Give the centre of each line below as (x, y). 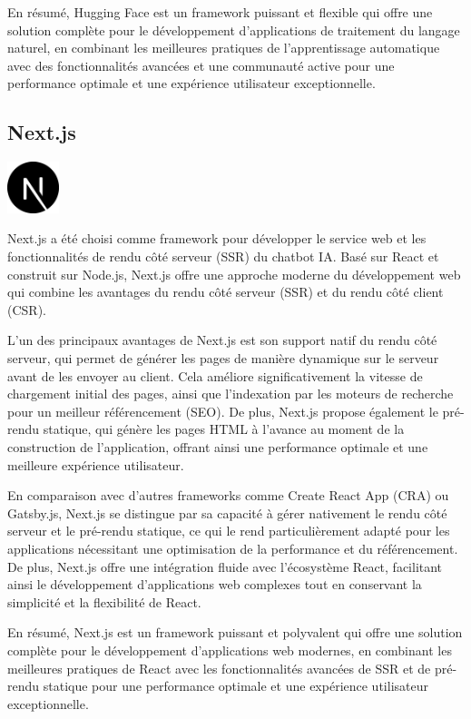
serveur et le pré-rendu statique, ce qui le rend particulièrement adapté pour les (229, 531)
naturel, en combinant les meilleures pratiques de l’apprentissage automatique (224, 48)
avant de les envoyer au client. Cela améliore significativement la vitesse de (215, 375)
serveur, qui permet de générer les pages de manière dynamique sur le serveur (223, 358)
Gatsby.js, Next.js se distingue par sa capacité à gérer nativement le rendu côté (227, 512)
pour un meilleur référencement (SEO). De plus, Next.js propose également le (223, 411)
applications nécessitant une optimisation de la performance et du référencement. (233, 548)
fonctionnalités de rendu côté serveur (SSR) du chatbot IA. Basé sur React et (223, 256)
